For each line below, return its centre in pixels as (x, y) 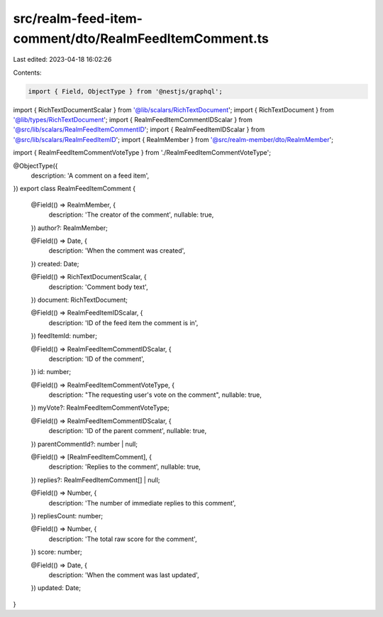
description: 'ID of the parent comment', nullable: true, (128, 431)
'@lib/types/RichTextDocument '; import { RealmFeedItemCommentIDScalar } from (133, 120)
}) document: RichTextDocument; (79, 300)
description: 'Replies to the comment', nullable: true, (125, 467)
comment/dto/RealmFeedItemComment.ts (141, 38)
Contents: (27, 72)
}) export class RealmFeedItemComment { (74, 189)
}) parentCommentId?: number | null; (84, 444)
